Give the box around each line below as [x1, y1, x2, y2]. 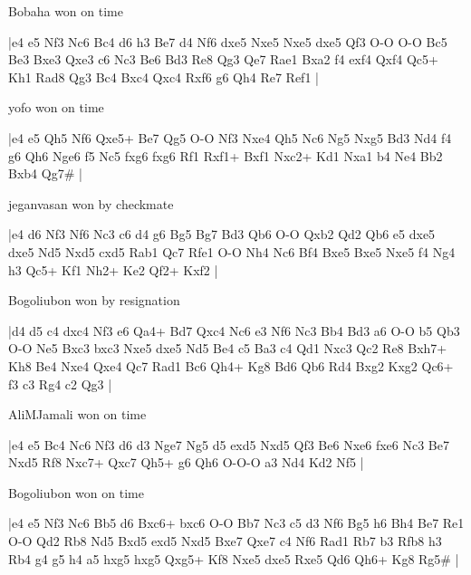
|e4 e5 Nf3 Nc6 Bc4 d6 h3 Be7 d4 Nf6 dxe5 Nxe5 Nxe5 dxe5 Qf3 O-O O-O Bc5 [8, 32, 447, 51]
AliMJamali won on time [8, 405, 147, 424]
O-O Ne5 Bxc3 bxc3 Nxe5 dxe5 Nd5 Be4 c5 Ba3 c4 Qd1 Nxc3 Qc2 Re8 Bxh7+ [8, 339, 447, 358]
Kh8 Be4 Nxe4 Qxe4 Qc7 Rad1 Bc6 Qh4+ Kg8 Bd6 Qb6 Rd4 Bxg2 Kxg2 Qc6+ [8, 356, 454, 375]
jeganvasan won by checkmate [8, 194, 174, 213]
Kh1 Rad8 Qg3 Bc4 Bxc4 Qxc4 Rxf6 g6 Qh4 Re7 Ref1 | [8, 67, 319, 86]
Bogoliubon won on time [8, 483, 144, 502]
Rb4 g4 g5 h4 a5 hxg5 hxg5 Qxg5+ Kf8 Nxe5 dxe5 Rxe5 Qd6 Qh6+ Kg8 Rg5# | [8, 549, 459, 568]
